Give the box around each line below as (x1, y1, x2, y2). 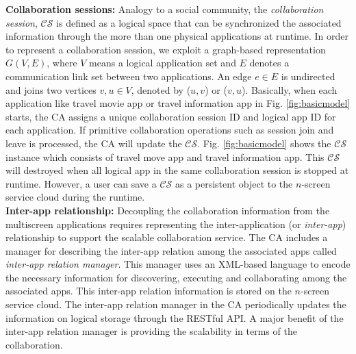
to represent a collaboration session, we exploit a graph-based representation (5, 42, 326, 56)
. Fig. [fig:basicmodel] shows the (197, 136, 331, 150)
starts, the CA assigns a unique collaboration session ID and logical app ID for (5, 109, 336, 123)
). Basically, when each (241, 82, 338, 97)
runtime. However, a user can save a (5, 176, 157, 190)
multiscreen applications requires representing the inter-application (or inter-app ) (5, 216, 346, 231)
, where (47, 55, 77, 70)
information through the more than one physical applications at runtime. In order (5, 29, 348, 43)
